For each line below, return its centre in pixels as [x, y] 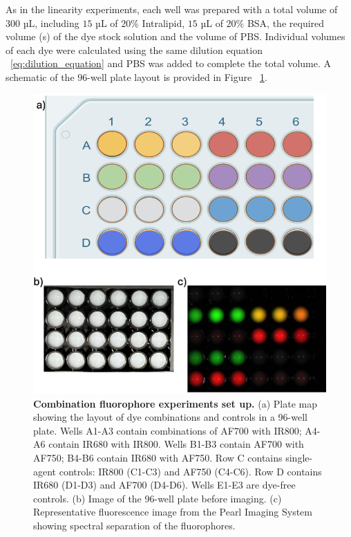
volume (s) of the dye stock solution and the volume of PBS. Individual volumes [175, 36]
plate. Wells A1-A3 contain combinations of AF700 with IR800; [168, 430]
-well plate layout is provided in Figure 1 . [177, 76]
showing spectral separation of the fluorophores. [134, 525]
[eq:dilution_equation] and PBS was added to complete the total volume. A [171, 63]
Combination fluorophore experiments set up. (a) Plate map [175, 403]
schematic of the [40, 76]
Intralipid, [163, 22]
